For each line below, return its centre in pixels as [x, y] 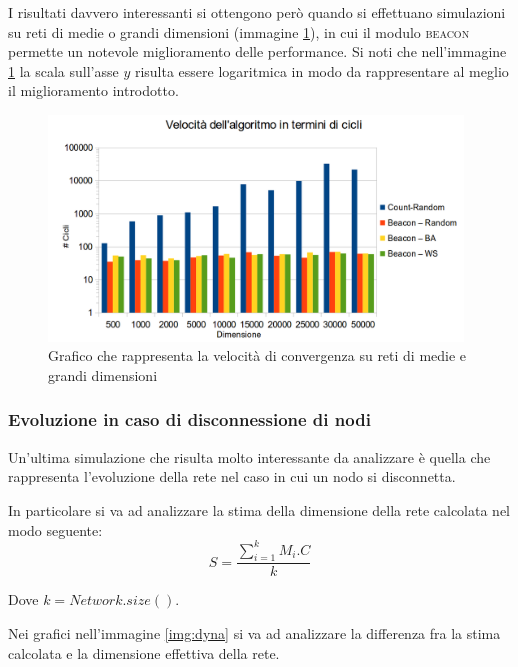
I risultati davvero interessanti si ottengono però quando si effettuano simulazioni [257, 12]
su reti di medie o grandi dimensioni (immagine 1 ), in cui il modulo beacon [239, 31]
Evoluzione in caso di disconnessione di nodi [189, 419]
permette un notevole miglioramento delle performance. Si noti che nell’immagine [257, 51]
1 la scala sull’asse [63, 70]
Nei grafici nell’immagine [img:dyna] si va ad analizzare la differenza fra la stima [254, 633]
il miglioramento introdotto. [93, 90]
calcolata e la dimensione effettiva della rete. [144, 652]
